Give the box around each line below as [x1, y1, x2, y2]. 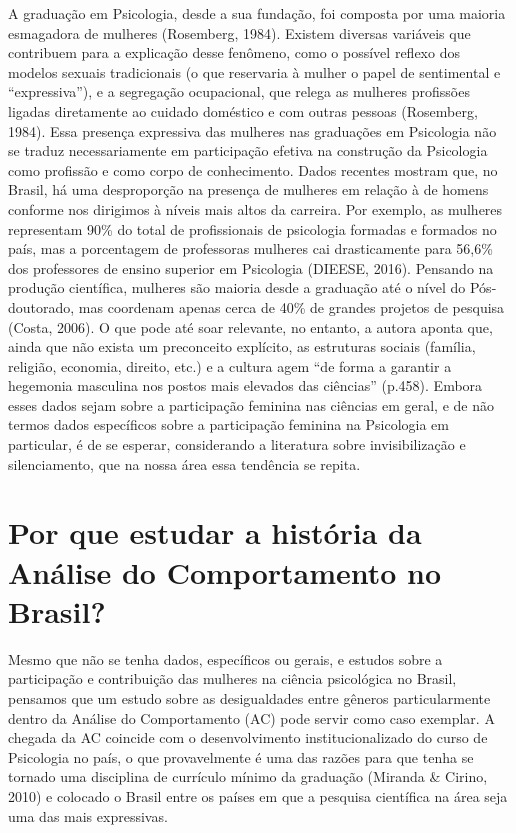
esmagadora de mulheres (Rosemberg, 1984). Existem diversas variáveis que [8, 22, 471, 43]
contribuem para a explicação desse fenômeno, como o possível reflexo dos [8, 42, 460, 63]
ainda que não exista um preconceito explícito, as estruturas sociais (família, [8, 336, 476, 357]
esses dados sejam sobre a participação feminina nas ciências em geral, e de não [8, 394, 494, 415]
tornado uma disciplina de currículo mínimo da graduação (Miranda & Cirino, [8, 766, 488, 787]
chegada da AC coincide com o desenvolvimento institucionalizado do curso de [8, 727, 488, 748]
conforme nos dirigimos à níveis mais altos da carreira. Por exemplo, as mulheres [8, 198, 503, 219]
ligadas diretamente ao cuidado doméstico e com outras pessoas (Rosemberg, [8, 100, 478, 121]
